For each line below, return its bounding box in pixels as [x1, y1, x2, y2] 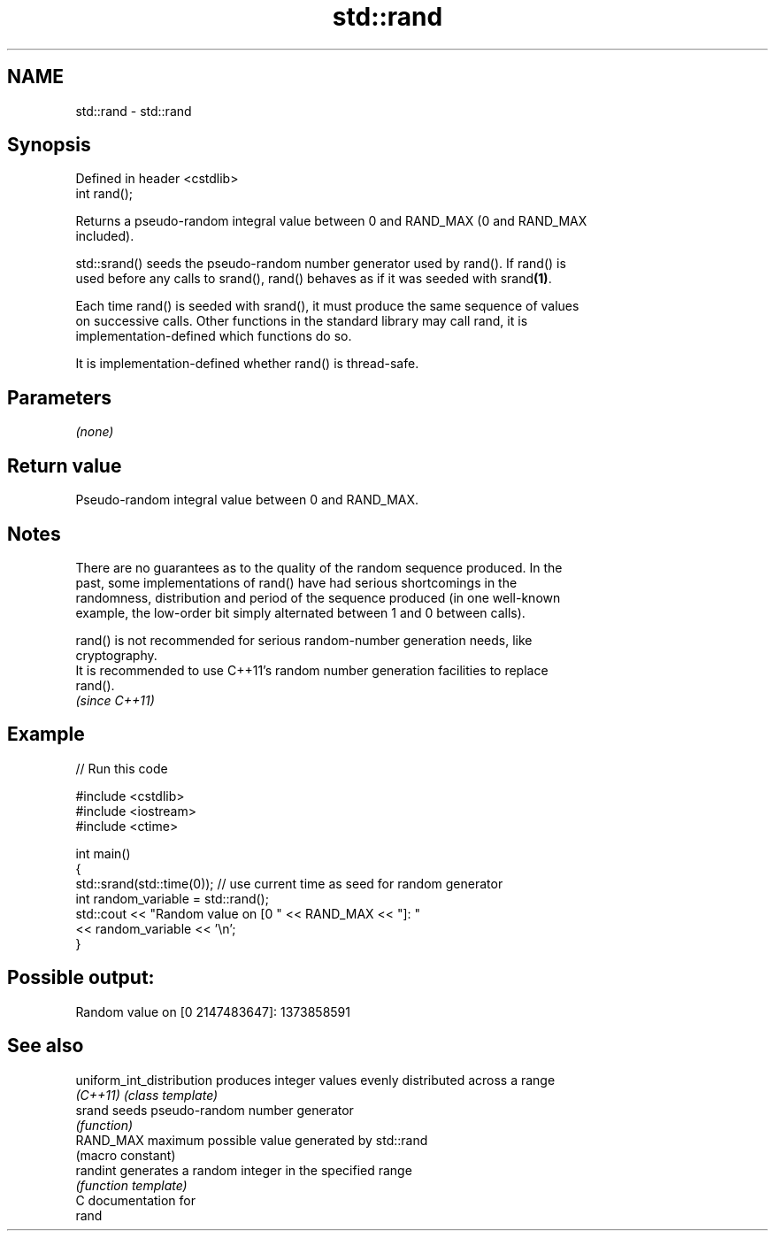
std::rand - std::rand [75, 103, 192, 119]
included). [75, 228, 134, 244]
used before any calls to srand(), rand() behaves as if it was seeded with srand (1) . [75, 271, 552, 287]
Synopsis [7, 134, 91, 157]
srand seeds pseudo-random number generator [75, 1102, 354, 1118]
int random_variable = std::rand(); [75, 890, 269, 906]
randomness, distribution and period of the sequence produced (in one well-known [75, 589, 561, 605]
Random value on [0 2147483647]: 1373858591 [75, 1003, 350, 1019]
